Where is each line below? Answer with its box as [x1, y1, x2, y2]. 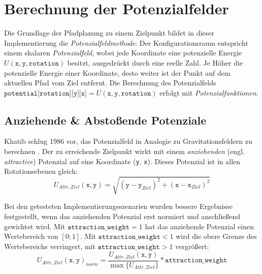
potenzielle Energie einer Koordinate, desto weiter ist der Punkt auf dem [4, 67, 231, 78]
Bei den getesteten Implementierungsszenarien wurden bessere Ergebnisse [4, 201, 233, 211]
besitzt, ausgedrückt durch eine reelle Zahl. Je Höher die [67, 57, 243, 68]
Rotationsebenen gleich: [4, 166, 78, 176]
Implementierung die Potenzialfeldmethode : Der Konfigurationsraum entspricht [4, 37, 248, 48]
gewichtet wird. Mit [4, 221, 65, 231]
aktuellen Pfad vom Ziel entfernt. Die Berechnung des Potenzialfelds [4, 77, 216, 88]
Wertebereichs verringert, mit [4, 240, 95, 251]
